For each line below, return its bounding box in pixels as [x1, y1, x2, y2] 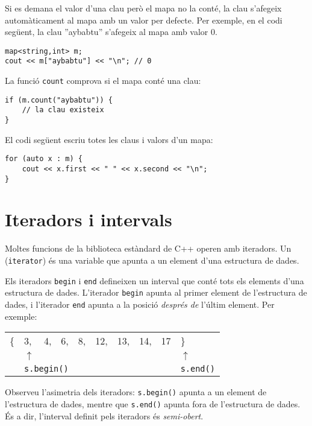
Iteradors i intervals [5, 207, 172, 232]
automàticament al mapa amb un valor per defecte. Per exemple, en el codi [5, 13, 282, 26]
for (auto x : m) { [5, 154, 83, 164]
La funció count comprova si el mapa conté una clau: [5, 74, 201, 87]
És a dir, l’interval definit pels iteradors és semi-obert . [5, 409, 204, 422]
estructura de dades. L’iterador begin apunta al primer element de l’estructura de [5, 286, 307, 299]
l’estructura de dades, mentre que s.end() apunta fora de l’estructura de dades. [5, 397, 301, 410]
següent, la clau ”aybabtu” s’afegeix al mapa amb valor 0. [5, 25, 217, 38]
